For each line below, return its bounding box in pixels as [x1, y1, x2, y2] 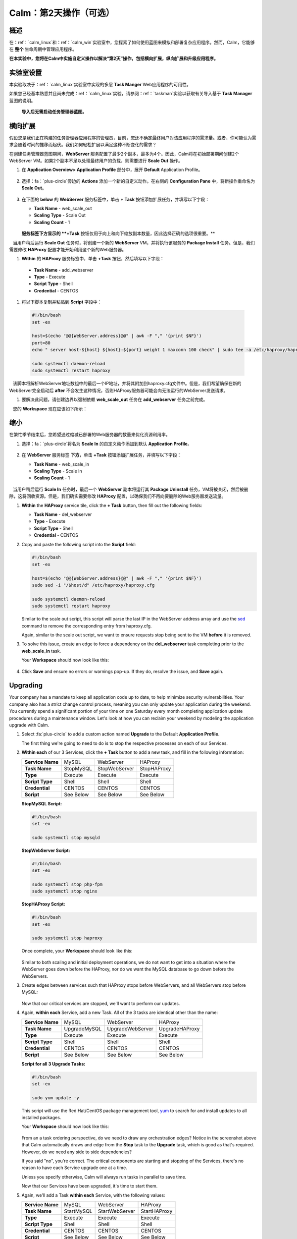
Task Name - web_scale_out [34, 205, 92, 211]
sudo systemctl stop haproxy [32, 935, 103, 941]
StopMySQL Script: [21, 800, 62, 806]
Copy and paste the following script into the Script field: [21, 541, 136, 547]
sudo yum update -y [32, 1095, 79, 1100]
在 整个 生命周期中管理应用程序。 [9, 46, 77, 52]
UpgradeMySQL [64, 1025, 101, 1032]
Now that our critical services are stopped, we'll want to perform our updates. [21, 1000, 180, 1006]
